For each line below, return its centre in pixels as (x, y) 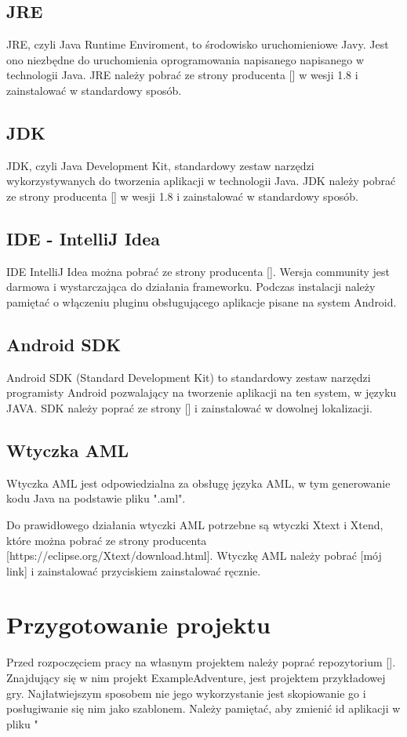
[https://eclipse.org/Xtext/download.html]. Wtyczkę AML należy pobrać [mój (194, 555)
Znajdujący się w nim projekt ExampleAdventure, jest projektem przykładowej (196, 678)
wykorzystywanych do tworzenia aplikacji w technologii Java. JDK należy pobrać (201, 181)
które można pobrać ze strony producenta (107, 540)
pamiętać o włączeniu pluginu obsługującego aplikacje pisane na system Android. (202, 301)
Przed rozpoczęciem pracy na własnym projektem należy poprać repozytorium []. (201, 662)
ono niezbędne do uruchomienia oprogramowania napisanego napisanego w (185, 59)
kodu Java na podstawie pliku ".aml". (96, 498)
